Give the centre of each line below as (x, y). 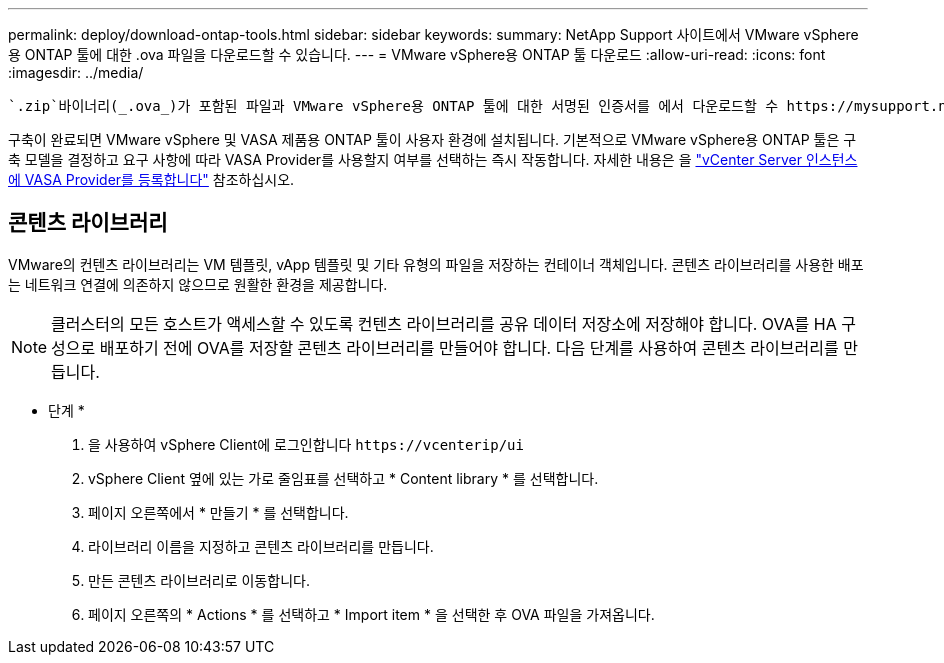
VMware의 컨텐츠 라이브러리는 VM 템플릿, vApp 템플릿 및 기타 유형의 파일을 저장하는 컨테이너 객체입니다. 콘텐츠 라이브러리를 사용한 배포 (436, 264)
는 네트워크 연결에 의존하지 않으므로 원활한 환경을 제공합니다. (198, 284)
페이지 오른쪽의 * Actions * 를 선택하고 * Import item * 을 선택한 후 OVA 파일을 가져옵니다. (371, 614)
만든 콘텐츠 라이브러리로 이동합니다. (199, 580)
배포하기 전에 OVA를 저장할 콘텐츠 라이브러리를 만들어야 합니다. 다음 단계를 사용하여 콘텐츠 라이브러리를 (469, 347)
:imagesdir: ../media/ (76, 72)
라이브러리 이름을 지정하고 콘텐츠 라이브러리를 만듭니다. (261, 546)
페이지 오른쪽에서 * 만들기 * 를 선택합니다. (218, 512)
